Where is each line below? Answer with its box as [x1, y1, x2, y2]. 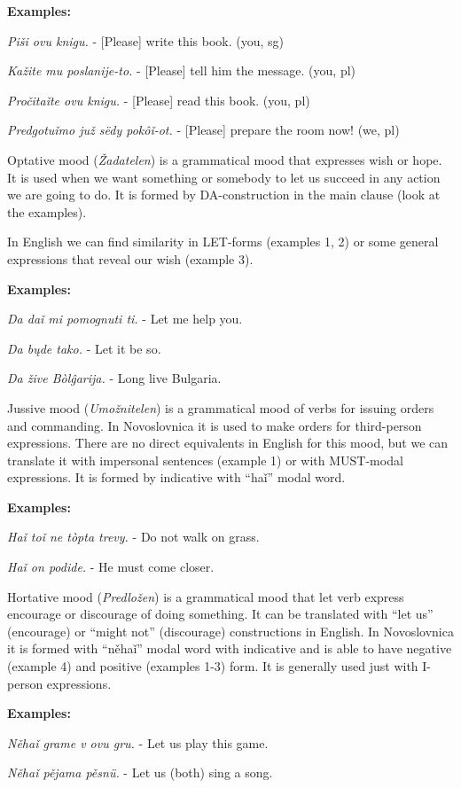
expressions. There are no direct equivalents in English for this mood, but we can [7, 433, 449, 452]
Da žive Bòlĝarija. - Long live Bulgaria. [7, 369, 222, 387]
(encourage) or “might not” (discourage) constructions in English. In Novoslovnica [7, 621, 454, 640]
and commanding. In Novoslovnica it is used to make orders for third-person [7, 416, 422, 434]
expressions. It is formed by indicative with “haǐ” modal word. [7, 468, 346, 487]
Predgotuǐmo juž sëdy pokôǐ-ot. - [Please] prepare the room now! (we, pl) [7, 121, 400, 139]
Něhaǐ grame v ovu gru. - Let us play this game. [7, 733, 269, 752]
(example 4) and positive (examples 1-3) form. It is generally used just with [7, 657, 418, 675]
